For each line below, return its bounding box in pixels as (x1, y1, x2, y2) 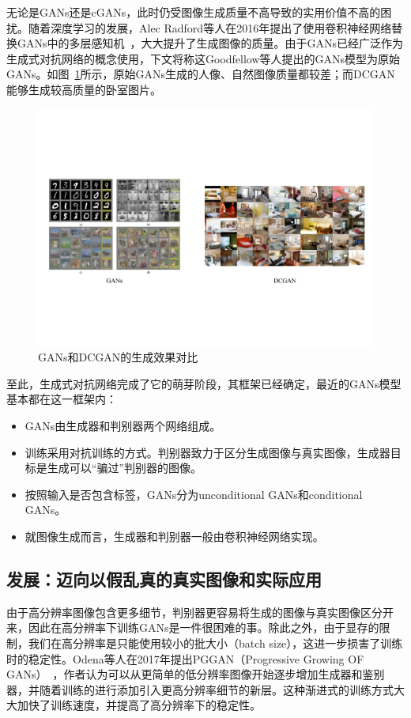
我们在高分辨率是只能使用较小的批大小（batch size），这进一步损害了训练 (28, 634, 403, 651)
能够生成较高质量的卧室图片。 (6, 81, 161, 97)
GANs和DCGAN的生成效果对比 (38, 349, 198, 365)
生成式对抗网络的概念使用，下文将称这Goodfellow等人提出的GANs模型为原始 (6, 50, 401, 66)
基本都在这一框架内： (6, 391, 117, 407)
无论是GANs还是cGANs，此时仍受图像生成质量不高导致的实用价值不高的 (6, 4, 381, 20)
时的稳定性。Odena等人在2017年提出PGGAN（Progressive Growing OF (6, 650, 364, 667)
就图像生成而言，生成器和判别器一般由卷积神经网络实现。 (25, 527, 324, 544)
